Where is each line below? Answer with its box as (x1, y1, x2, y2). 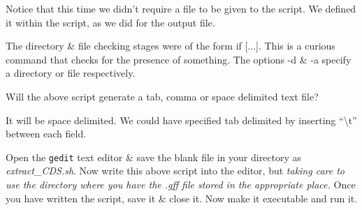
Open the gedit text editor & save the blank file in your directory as (6, 149, 302, 164)
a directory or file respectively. (6, 66, 136, 80)
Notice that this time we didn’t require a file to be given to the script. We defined (6, 1, 356, 15)
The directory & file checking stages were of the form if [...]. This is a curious (6, 38, 335, 53)
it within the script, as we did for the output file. (6, 15, 215, 29)
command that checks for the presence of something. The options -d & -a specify (6, 52, 352, 66)
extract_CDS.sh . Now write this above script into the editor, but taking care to (6, 163, 345, 178)
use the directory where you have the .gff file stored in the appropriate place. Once (6, 177, 356, 191)
